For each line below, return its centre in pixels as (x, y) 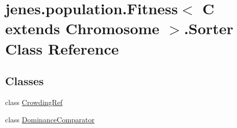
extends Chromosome (82, 28)
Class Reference (62, 48)
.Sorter (209, 28)
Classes (25, 81)
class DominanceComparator (50, 119)
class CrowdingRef (34, 102)
